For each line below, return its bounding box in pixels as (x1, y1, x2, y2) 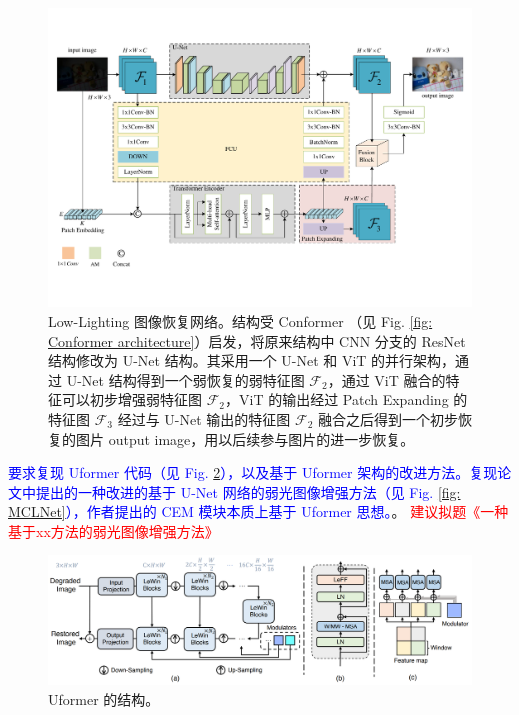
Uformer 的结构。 (48, 688, 160, 709)
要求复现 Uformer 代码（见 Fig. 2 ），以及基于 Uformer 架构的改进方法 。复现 (8, 462, 498, 483)
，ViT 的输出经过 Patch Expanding (225, 389, 449, 410)
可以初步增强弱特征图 (61, 389, 202, 410)
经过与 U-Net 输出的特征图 (117, 408, 291, 429)
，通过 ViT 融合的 (327, 369, 446, 390)
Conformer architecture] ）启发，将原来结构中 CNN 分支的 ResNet (48, 330, 466, 351)
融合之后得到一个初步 (318, 408, 459, 429)
